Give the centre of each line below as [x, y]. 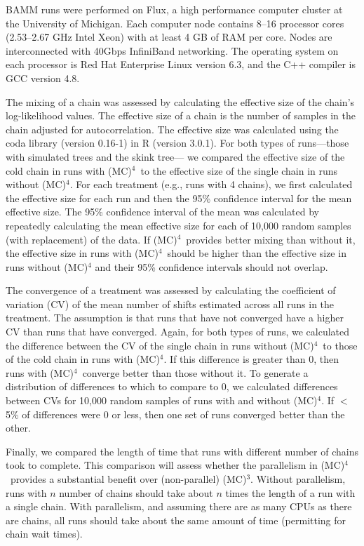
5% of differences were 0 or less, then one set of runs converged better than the [175, 414]
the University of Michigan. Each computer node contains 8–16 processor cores [175, 23]
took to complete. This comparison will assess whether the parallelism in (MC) [175, 465]
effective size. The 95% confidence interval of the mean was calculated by [162, 212]
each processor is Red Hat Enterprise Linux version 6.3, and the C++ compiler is [181, 64]
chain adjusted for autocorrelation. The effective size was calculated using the [172, 129]
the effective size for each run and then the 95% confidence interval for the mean [179, 198]
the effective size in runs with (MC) [82, 253]
